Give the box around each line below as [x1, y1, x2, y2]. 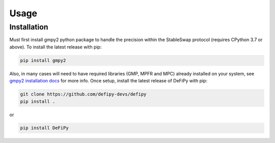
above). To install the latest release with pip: [9, 44, 102, 50]
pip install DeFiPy [20, 125, 69, 131]
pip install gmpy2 [20, 58, 66, 63]
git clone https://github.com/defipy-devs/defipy [20, 92, 147, 97]
